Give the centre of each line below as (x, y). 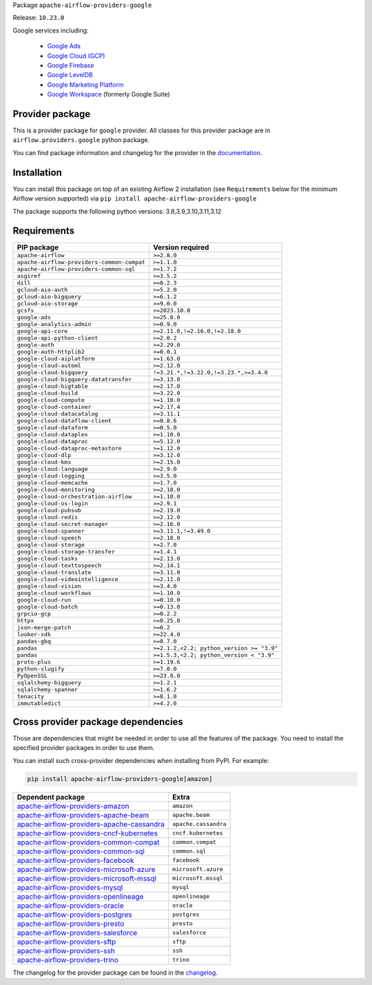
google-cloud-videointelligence (68, 579)
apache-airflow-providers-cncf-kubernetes (87, 833)
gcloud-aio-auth (42, 290)
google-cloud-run (44, 600)
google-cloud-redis (48, 517)
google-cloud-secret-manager (63, 524)
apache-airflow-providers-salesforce (77, 933)
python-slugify (41, 669)
